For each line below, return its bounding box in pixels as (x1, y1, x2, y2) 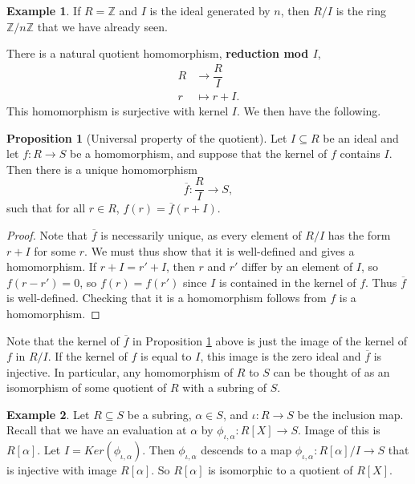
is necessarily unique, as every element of (100, 226, 302, 243)
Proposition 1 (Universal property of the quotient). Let (6, 129, 287, 146)
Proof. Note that (6, 226, 88, 243)
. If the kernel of (47, 348, 128, 365)
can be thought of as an (273, 363, 390, 380)
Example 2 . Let (6, 405, 90, 422)
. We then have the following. (236, 102, 381, 119)
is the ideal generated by (149, 2, 271, 18)
